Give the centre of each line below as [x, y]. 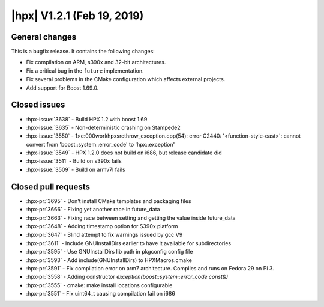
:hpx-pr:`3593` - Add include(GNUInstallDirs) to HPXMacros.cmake [109, 260]
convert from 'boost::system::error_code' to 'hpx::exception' [100, 144]
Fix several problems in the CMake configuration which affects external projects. [126, 79]
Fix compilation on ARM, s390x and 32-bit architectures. [96, 62]
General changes [44, 37]
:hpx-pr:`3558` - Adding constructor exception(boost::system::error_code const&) [127, 277]
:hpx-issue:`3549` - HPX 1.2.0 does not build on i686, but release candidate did [124, 153]
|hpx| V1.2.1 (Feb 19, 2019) [77, 16]
